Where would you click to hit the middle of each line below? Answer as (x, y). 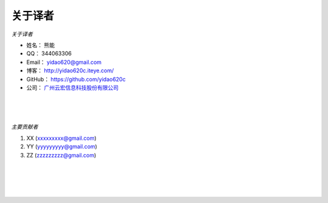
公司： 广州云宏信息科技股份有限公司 (72, 88)
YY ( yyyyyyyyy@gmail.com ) (62, 146)
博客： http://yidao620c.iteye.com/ (70, 71)
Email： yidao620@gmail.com (64, 62)
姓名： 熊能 (40, 45)
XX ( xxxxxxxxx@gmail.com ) (61, 138)
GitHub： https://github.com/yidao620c (76, 79)
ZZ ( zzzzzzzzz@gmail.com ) (61, 155)
